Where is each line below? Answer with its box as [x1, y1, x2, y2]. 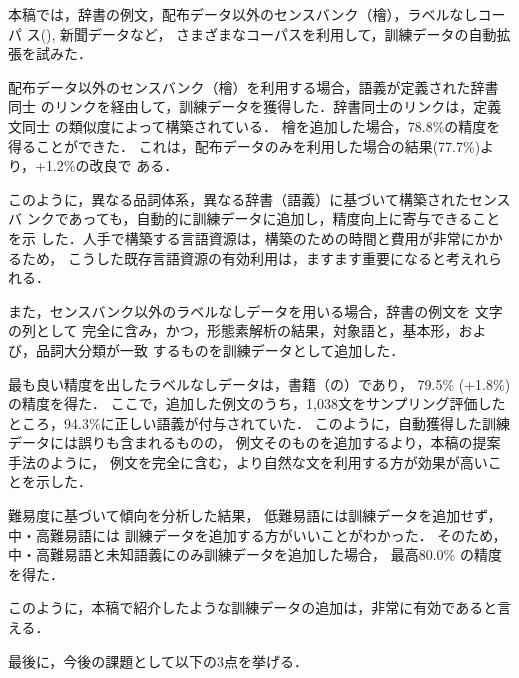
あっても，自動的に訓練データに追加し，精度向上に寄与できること [68, 208, 501, 229]
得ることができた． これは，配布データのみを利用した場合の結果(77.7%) [8, 135, 481, 156]
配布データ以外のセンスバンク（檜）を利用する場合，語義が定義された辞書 [8, 76, 499, 97]
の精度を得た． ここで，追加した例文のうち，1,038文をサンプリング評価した [8, 393, 506, 414]
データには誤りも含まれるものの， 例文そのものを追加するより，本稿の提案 [8, 432, 501, 453]
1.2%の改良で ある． [45, 155, 179, 176]
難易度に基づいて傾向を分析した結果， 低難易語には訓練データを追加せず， [8, 505, 502, 526]
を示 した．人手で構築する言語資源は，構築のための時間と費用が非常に [8, 227, 475, 248]
